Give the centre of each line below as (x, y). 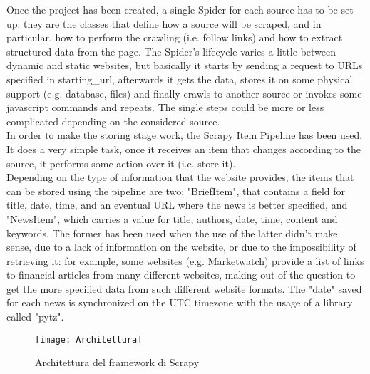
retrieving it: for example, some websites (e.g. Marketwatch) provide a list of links (185, 260)
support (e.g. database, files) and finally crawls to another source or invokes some (184, 93)
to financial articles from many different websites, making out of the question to (181, 275)
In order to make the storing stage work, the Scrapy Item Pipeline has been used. (185, 135)
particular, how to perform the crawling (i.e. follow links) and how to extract (175, 37)
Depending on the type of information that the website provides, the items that (180, 177)
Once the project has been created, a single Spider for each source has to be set (180, 9)
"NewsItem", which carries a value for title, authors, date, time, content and (172, 218)
